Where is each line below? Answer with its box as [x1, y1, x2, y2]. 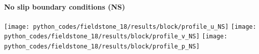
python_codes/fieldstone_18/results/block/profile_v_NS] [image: [4, 33, 228, 40]
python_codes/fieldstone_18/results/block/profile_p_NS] [4, 43, 200, 50]
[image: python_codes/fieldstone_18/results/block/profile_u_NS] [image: [4, 23, 256, 30]
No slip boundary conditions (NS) [4, 1, 125, 12]
